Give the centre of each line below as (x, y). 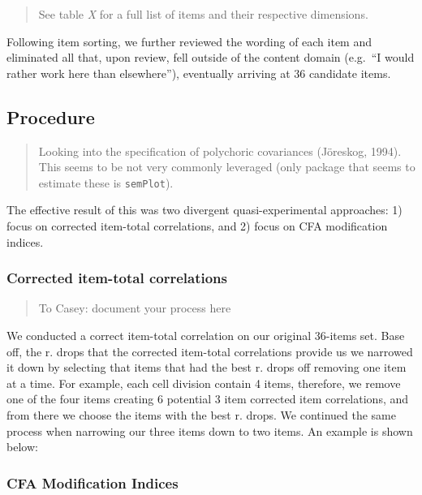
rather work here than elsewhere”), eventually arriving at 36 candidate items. (199, 73)
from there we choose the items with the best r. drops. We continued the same (201, 414)
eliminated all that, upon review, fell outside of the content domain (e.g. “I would (211, 57)
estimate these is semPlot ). (106, 182)
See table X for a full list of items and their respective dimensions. (203, 14)
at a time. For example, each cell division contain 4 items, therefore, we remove (204, 383)
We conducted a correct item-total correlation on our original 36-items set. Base (206, 336)
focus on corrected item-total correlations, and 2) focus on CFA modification (197, 226)
